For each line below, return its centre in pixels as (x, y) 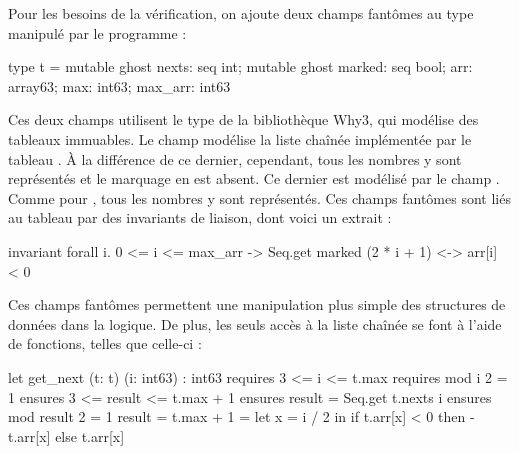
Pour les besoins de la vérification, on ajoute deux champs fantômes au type (241, 13)
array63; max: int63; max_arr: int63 (119, 85)
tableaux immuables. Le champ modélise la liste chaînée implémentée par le (240, 138)
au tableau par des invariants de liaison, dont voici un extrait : (200, 217)
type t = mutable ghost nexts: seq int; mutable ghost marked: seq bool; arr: (240, 66)
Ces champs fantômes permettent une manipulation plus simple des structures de (257, 304)
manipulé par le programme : (97, 32)
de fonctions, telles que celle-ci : (105, 343)
